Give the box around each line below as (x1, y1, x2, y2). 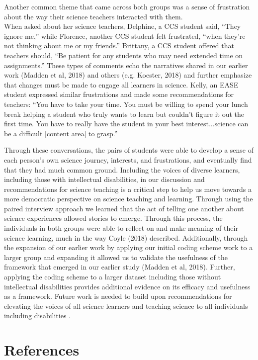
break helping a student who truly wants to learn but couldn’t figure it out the (4, 108, 244, 119)
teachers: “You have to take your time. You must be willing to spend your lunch (4, 98, 248, 109)
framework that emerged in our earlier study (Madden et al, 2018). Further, (4, 262, 235, 272)
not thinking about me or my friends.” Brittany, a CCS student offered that (4, 40, 234, 51)
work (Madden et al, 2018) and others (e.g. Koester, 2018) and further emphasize (4, 70, 252, 80)
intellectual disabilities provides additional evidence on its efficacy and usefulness (4, 281, 251, 291)
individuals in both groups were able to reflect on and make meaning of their (4, 223, 238, 233)
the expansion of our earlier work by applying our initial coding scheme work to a (4, 242, 253, 253)
